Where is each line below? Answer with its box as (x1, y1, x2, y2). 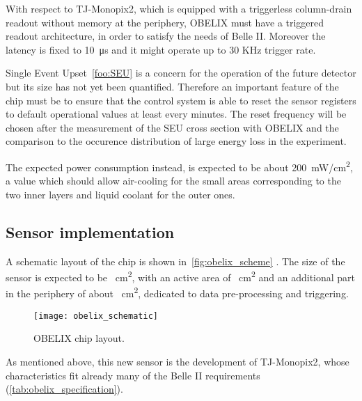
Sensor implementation (6, 221, 175, 242)
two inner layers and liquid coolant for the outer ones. (6, 187, 235, 201)
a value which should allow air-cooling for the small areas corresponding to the (6, 173, 341, 188)
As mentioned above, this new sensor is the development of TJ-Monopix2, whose (6, 354, 349, 368)
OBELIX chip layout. (33, 331, 125, 345)
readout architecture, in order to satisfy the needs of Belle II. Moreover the (6, 29, 326, 43)
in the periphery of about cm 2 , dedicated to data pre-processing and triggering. (6, 284, 349, 301)
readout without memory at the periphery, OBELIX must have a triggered (6, 15, 324, 29)
